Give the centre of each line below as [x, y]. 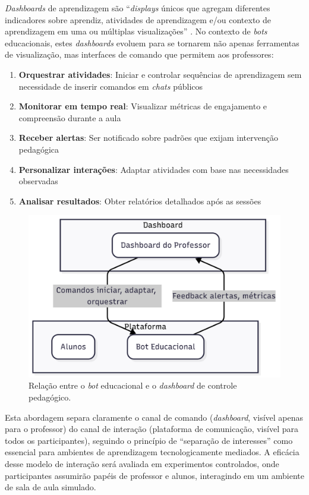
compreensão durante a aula [70, 117]
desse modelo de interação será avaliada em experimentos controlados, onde [142, 463]
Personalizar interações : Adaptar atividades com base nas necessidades [154, 169]
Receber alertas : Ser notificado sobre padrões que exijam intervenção [148, 138]
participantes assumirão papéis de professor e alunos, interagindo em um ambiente [154, 475]
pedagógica [39, 149]
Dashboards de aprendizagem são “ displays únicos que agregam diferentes [138, 8]
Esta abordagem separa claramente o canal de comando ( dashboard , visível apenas [154, 417]
